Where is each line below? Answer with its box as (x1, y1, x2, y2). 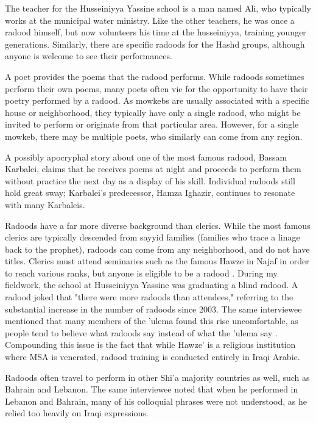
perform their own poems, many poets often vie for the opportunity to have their (5, 82, 308, 95)
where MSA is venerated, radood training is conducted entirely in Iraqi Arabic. (5, 350, 300, 363)
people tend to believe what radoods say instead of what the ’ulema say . (5, 326, 278, 339)
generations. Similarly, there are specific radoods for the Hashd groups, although (5, 37, 305, 50)
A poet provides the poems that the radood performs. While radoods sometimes (5, 70, 304, 82)
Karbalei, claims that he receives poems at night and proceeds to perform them (5, 162, 301, 175)
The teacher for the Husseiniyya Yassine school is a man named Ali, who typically (5, 2, 311, 14)
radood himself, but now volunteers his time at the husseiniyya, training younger (5, 26, 306, 38)
